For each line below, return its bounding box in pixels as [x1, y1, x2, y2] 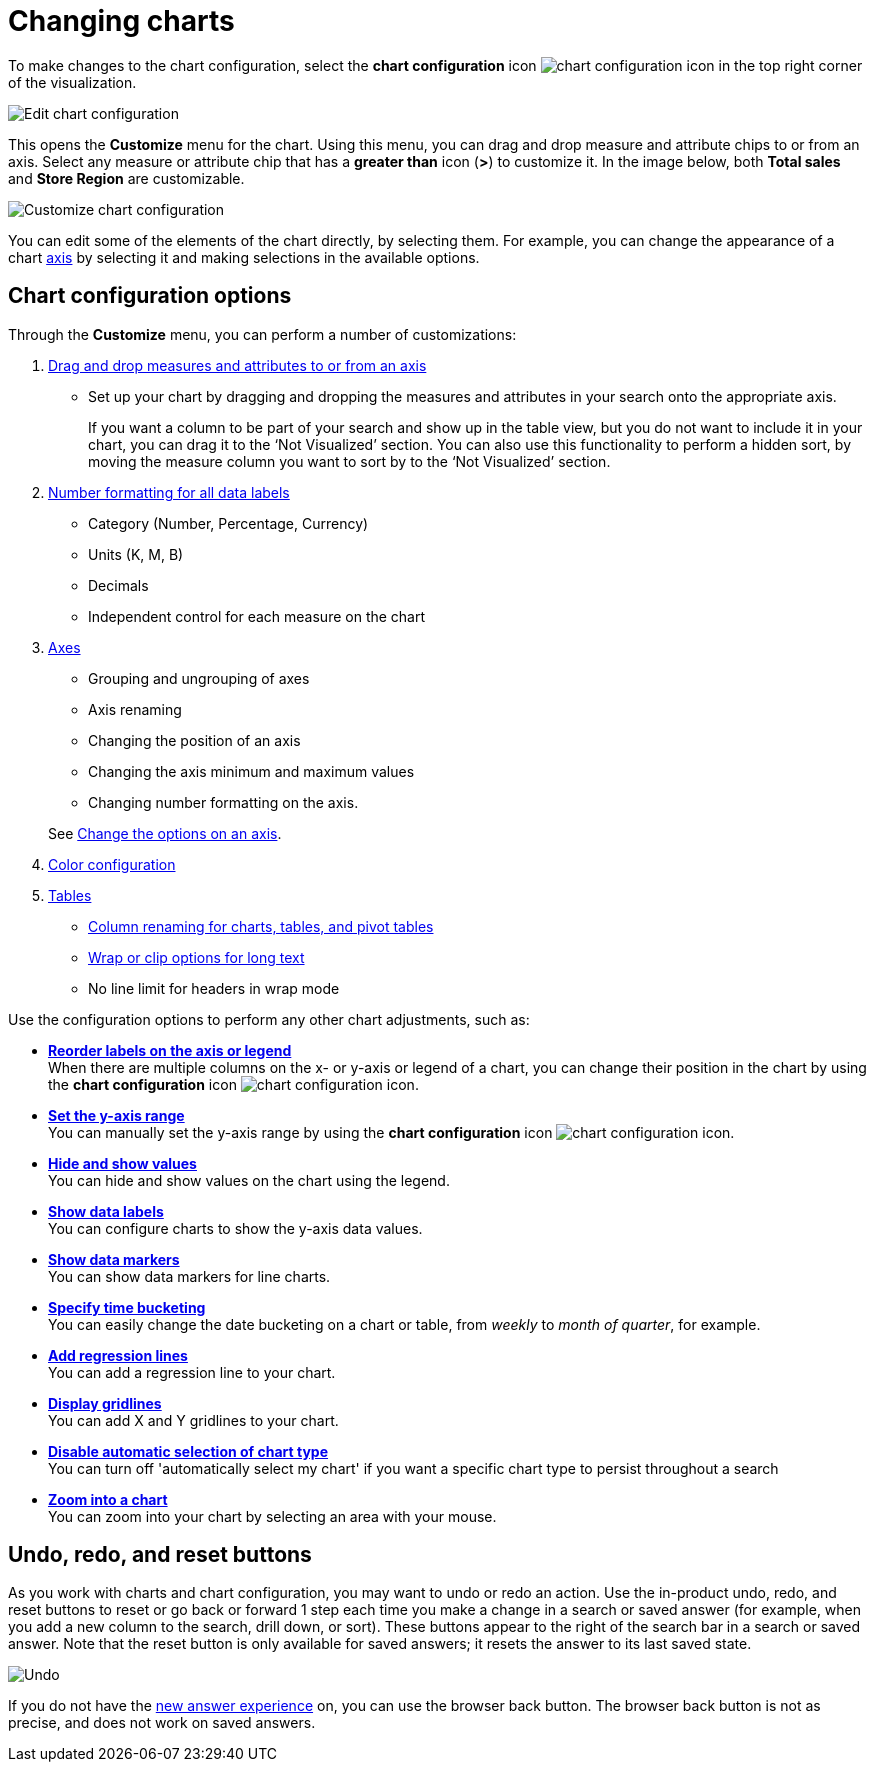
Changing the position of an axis [88, 731, 301, 749]
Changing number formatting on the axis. [88, 793, 359, 811]
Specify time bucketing [48, 1298, 206, 1316]
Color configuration [48, 855, 176, 873]
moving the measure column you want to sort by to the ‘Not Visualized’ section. [88, 452, 611, 470]
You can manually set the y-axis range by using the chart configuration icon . [48, 1123, 735, 1141]
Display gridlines [48, 1394, 162, 1412]
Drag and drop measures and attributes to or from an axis [48, 356, 427, 374]
